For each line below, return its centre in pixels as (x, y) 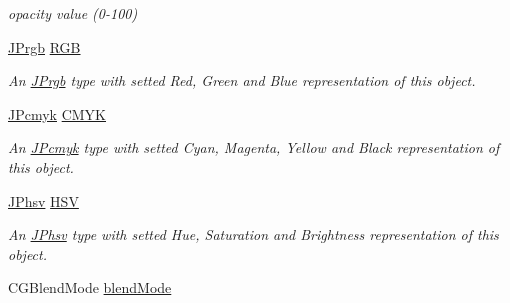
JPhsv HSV (43, 200)
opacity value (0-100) (73, 13)
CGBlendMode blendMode (90, 287)
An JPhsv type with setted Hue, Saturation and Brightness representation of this (253, 234)
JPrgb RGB (44, 46)
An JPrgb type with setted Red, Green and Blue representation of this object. (242, 80)
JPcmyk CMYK (57, 113)
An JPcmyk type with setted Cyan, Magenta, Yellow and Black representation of (254, 147)
